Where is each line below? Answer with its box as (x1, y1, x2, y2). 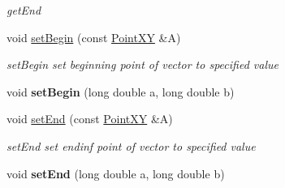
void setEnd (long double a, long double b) (6, 164, 225, 182)
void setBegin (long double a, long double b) (6, 83, 235, 100)
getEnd (6, 2, 41, 18)
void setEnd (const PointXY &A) (6, 110, 173, 127)
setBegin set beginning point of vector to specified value (6, 56, 279, 73)
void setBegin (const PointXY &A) (6, 28, 181, 45)
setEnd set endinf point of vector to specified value (6, 137, 256, 154)
